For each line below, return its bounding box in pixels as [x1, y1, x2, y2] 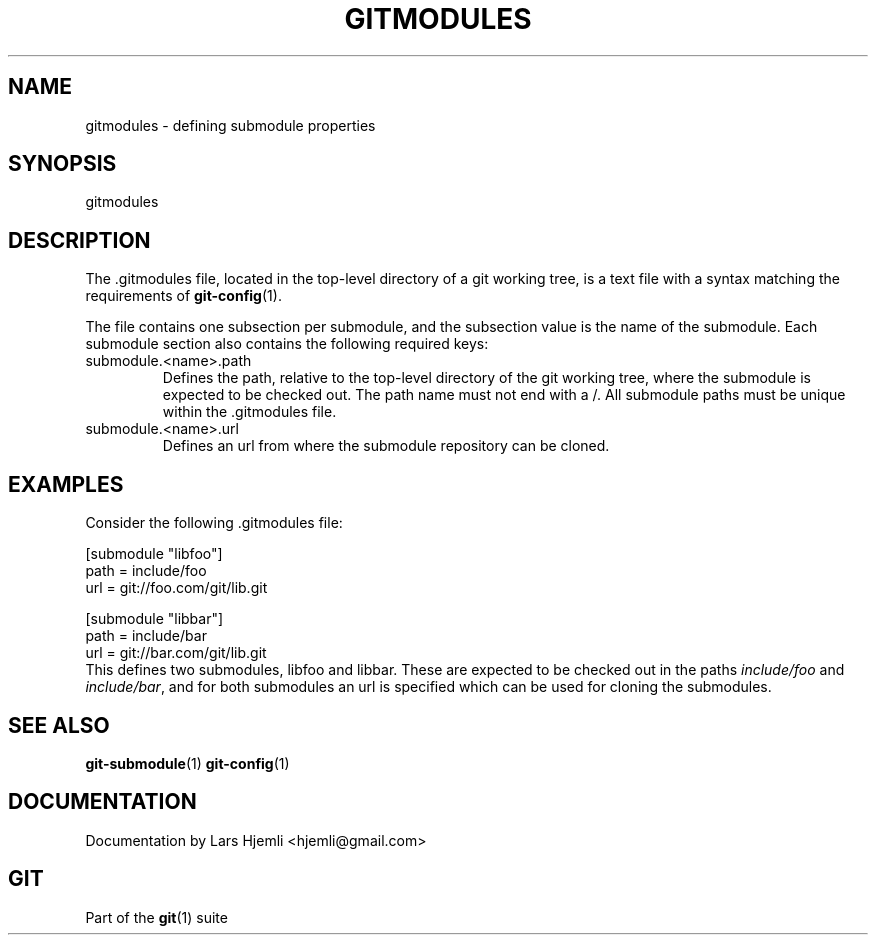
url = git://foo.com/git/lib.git [85, 579, 268, 597]
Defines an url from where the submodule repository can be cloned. [162, 437, 610, 455]
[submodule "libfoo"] [85, 545, 223, 563]
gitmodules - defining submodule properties [85, 116, 376, 134]
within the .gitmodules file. [162, 403, 337, 421]
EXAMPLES [8, 471, 124, 497]
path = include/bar [85, 627, 207, 645]
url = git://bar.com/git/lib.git [85, 644, 267, 662]
